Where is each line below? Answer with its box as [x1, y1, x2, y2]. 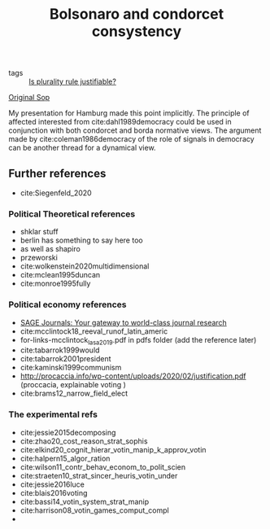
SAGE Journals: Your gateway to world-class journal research [20, 317, 228, 327]
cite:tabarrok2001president [20, 354, 111, 364]
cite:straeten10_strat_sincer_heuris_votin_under [20, 470, 178, 480]
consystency [91, 22, 182, 41]
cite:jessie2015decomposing [20, 427, 116, 437]
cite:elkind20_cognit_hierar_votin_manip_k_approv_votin [20, 444, 207, 454]
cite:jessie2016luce [20, 479, 85, 489]
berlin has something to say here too [20, 235, 144, 245]
